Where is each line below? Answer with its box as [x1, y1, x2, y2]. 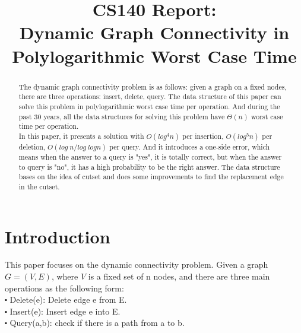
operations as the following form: [5, 281, 124, 294]
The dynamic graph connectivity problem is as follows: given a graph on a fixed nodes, [18, 81, 287, 91]
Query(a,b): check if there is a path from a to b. [9, 316, 185, 329]
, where [51, 270, 78, 283]
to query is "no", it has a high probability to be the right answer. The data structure [18, 161, 280, 172]
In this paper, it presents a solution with [18, 131, 144, 141]
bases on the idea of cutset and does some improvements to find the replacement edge [18, 172, 284, 182]
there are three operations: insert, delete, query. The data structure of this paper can [18, 91, 281, 102]
